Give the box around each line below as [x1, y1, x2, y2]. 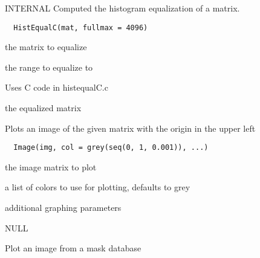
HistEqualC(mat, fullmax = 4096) [13, 23, 148, 32]
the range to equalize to [5, 60, 93, 73]
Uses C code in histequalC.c [5, 81, 108, 94]
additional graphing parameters [5, 201, 122, 214]
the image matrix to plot [5, 160, 97, 173]
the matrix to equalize [5, 40, 87, 53]
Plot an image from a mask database [5, 242, 141, 254]
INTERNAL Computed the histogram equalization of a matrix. [5, 2, 240, 14]
